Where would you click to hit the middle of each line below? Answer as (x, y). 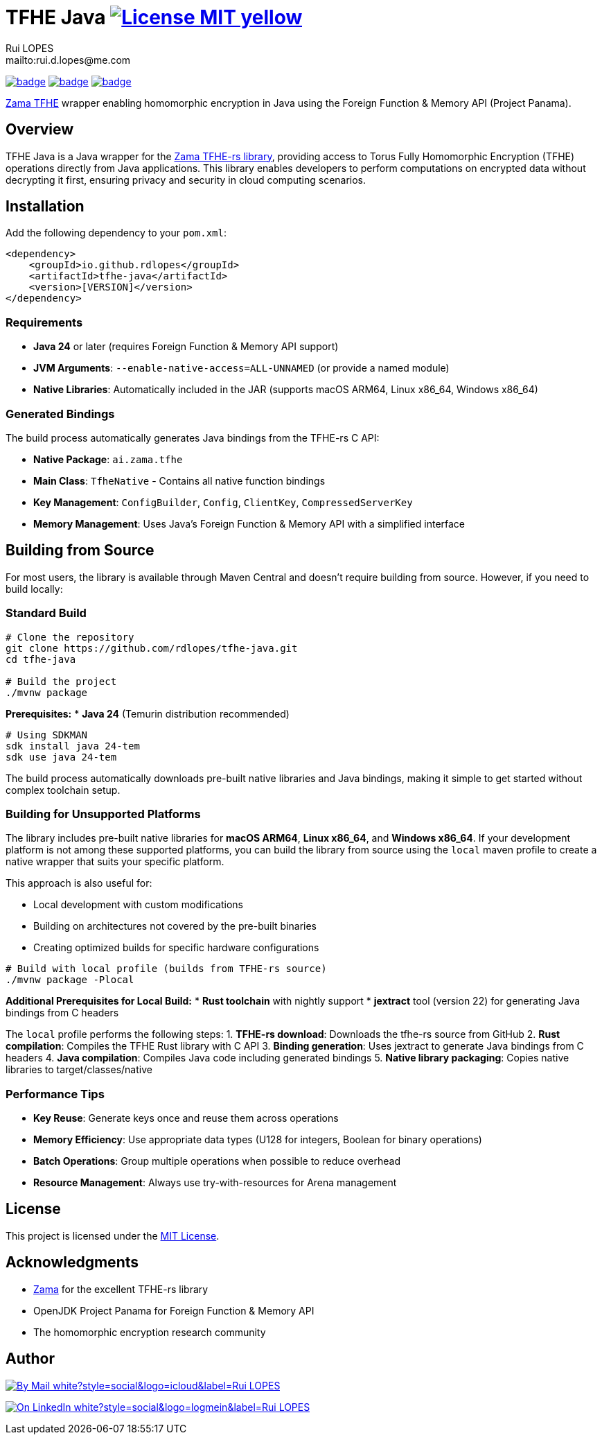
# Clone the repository (70, 637)
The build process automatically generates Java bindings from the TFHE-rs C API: (193, 437)
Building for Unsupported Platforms (103, 814)
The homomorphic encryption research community (150, 1332)
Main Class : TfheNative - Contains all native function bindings (179, 480)
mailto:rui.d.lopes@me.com (68, 60)
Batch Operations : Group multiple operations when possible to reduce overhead (217, 1161)
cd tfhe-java (41, 659)
